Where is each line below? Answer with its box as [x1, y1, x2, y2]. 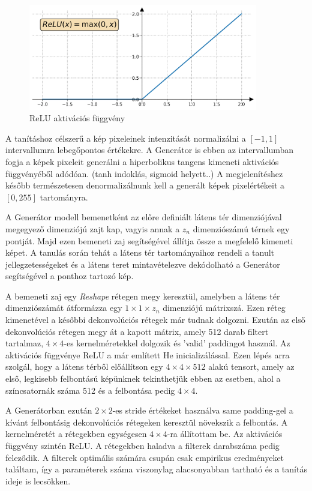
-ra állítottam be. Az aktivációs [167, 427, 283, 440]
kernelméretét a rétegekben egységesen [5, 427, 147, 440]
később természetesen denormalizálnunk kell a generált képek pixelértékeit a [5, 179, 285, 191]
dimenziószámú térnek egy [193, 222, 290, 235]
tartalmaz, [5, 337, 44, 349]
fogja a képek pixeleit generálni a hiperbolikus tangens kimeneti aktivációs [5, 155, 279, 167]
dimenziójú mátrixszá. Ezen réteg [163, 301, 286, 314]
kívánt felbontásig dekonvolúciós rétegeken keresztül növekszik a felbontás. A [5, 415, 288, 428]
